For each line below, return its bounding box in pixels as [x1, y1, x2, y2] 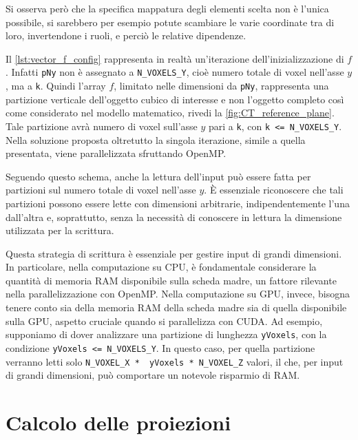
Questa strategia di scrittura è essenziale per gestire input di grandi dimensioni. [6, 246, 342, 260]
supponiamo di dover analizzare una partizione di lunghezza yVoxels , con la [6, 327, 327, 342]
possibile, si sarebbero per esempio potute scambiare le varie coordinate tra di [6, 14, 335, 29]
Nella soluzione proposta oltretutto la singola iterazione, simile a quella [6, 132, 306, 147]
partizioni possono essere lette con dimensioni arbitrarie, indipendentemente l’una [6, 196, 350, 210]
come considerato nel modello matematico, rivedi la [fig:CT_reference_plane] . [6, 105, 335, 120]
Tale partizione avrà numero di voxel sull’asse [6, 118, 198, 133]
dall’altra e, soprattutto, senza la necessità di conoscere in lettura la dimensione [6, 209, 342, 224]
